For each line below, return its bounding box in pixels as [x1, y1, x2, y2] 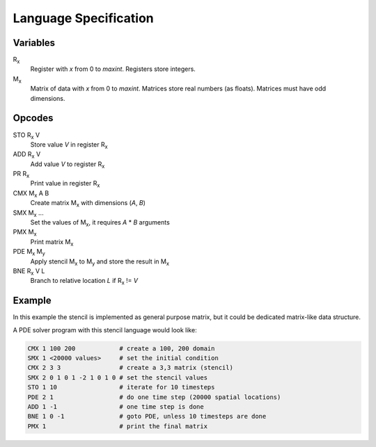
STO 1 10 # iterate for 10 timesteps [27, 383, 215, 391]
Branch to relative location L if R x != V [30, 277, 139, 286]
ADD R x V [13, 150, 41, 160]
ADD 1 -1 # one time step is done [27, 403, 205, 411]
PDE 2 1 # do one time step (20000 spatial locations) [27, 393, 281, 401]
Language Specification [13, 10, 155, 26]
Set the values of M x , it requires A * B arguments [30, 218, 170, 228]
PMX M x [13, 228, 38, 238]
